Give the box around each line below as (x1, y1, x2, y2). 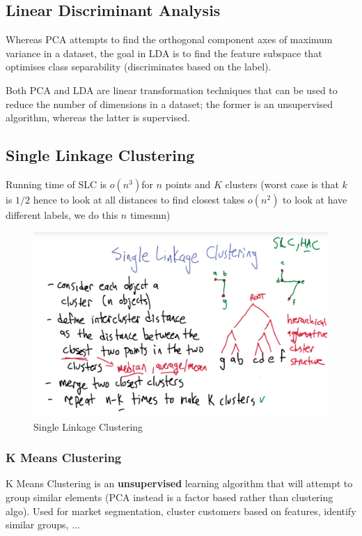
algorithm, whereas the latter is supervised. (6, 110, 190, 125)
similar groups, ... (6, 517, 80, 532)
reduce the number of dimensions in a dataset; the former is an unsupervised (6, 96, 333, 111)
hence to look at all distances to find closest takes (33, 192, 245, 206)
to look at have (283, 192, 347, 206)
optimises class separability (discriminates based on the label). (6, 59, 271, 74)
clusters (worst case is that (225, 176, 339, 191)
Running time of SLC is (6, 176, 107, 191)
